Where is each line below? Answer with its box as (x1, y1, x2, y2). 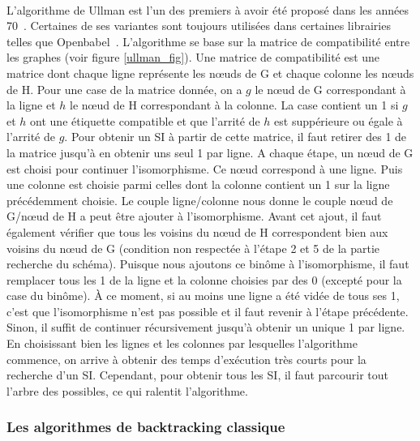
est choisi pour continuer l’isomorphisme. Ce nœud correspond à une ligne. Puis (6, 160, 403, 177)
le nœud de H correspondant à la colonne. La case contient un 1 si (70, 96, 399, 113)
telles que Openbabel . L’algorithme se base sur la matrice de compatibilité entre (6, 32, 410, 49)
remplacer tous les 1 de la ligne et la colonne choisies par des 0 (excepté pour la (6, 271, 402, 288)
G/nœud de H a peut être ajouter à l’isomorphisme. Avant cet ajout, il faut (6, 208, 382, 225)
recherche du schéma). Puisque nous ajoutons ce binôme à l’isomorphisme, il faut (6, 255, 409, 272)
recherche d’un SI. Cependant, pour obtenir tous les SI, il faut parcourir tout (6, 366, 389, 383)
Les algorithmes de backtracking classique (6, 417, 285, 437)
